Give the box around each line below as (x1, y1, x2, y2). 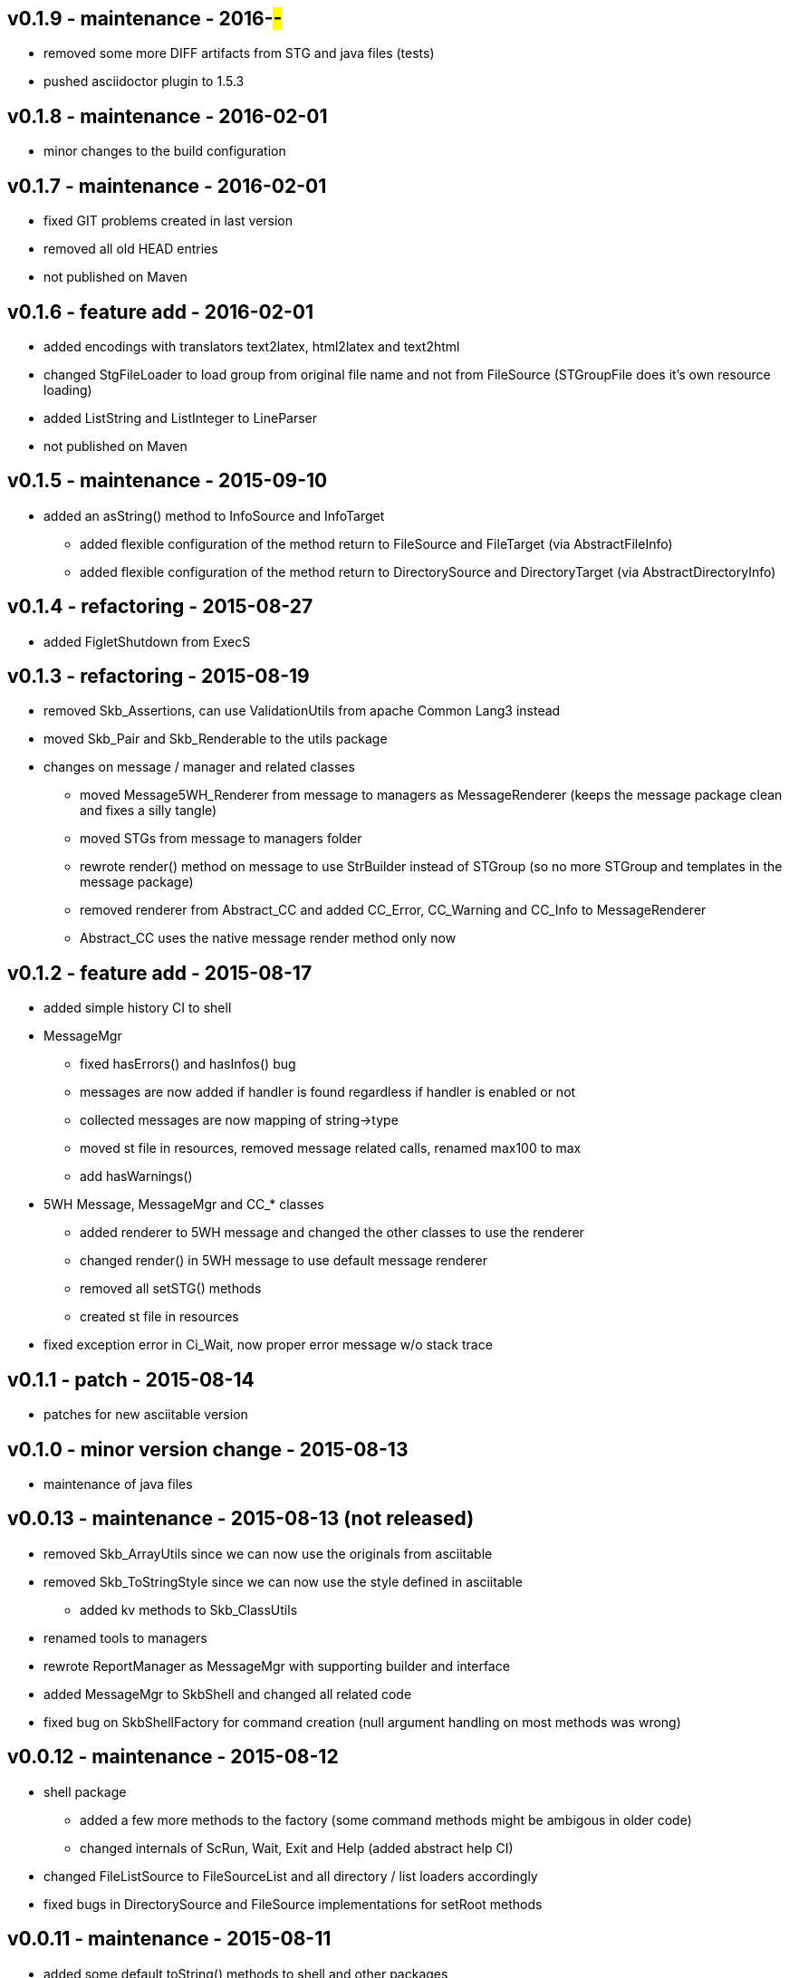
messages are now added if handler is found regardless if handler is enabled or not (80, 1084, 576, 1100)
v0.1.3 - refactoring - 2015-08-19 (7, 665, 310, 688)
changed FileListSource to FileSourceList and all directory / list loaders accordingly (43, 1868, 538, 1884)
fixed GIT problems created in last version (43, 213, 293, 229)
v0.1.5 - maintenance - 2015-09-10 (7, 469, 328, 493)
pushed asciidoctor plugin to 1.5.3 (43, 73, 245, 90)
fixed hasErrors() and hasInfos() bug (80, 1056, 296, 1072)
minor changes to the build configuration (43, 143, 286, 159)
